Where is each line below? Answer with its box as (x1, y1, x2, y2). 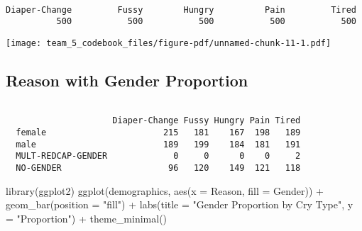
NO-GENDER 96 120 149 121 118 (16, 163, 301, 174)
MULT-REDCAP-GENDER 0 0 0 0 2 (16, 151, 301, 162)
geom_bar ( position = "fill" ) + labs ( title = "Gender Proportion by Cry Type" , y (6, 197, 353, 212)
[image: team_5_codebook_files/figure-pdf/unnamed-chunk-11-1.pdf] (6, 38, 331, 48)
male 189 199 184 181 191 (16, 139, 301, 150)
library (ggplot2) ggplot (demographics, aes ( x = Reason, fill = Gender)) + (6, 183, 324, 198)
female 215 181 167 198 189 (16, 128, 301, 138)
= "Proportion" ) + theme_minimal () (6, 210, 168, 225)
